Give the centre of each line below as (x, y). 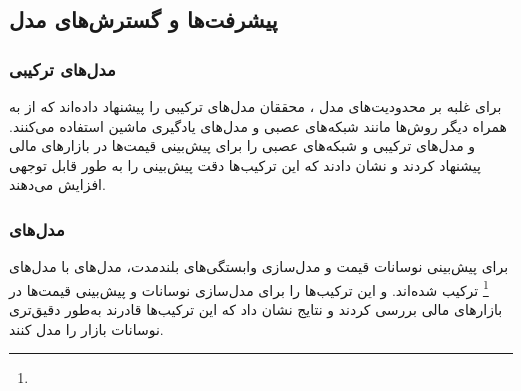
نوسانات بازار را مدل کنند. (86, 328)
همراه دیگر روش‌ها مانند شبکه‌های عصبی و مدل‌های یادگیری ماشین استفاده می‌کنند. (258, 125)
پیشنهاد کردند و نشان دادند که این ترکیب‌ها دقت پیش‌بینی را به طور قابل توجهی (245, 164)
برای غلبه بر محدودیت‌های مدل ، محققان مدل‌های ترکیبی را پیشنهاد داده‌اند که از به (255, 106)
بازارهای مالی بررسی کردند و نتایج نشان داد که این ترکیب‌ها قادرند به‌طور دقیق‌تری (256, 309)
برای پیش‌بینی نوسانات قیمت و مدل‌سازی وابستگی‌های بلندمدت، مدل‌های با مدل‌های (259, 266)
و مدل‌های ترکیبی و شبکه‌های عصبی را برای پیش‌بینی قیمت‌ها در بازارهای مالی (242, 145)
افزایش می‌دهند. (57, 184)
